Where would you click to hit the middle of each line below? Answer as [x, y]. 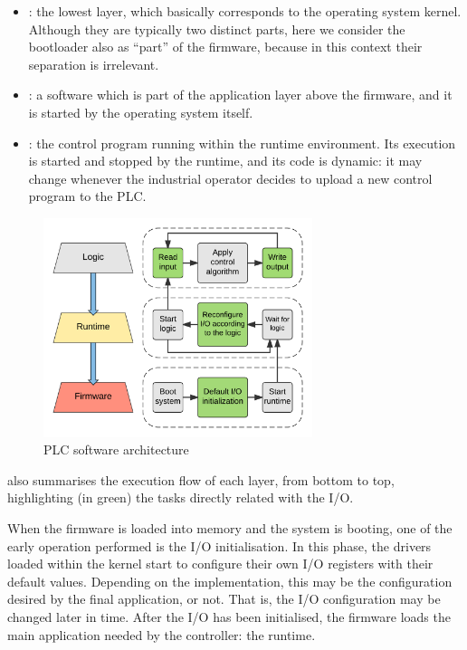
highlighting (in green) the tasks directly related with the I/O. [181, 497]
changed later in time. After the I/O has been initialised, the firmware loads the [229, 617]
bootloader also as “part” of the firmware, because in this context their [225, 47]
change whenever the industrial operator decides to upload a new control [230, 178]
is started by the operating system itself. [141, 112]
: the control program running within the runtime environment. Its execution [242, 143]
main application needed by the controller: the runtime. [162, 634]
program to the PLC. [87, 196]
